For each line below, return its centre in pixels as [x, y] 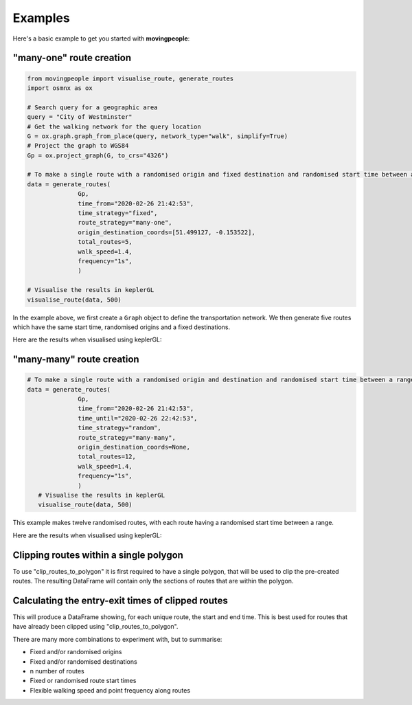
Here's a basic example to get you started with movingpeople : [101, 38]
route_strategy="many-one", [125, 223]
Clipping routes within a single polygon [98, 555]
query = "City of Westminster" [80, 117]
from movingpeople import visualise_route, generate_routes [130, 78]
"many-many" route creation [76, 360]
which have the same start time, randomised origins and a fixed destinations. [121, 327]
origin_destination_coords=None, [134, 447]
